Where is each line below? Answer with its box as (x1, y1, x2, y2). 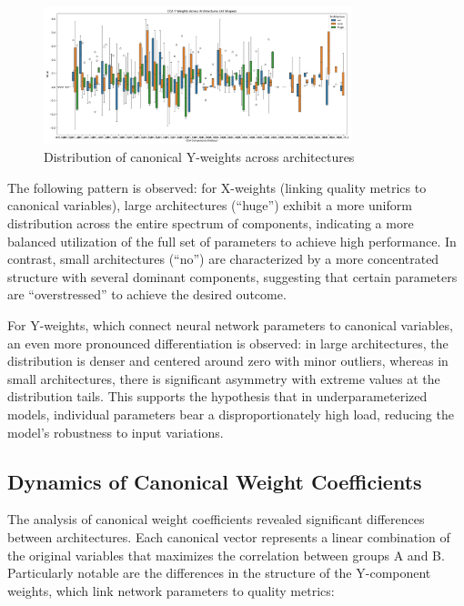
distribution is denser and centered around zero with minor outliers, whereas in (7, 351, 449, 370)
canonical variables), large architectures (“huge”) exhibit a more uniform (7, 196, 412, 215)
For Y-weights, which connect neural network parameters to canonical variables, (7, 316, 453, 335)
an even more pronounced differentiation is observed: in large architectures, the (7, 333, 449, 352)
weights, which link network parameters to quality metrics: (7, 581, 335, 600)
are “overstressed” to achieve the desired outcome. (7, 285, 287, 304)
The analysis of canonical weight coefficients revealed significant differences (7, 510, 425, 529)
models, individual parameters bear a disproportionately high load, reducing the (7, 405, 454, 424)
